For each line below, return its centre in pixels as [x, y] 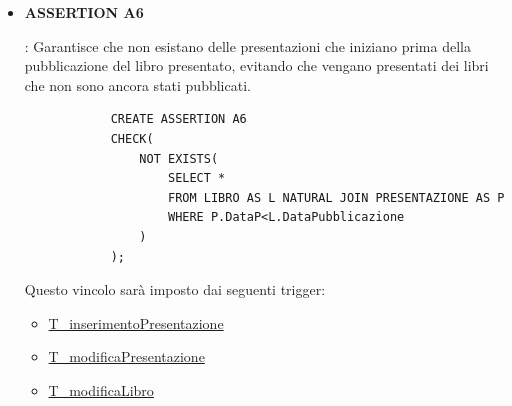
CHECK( [132, 138]
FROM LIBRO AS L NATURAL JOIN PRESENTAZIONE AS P [336, 197]
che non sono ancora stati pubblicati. [137, 84]
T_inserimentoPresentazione [136, 322]
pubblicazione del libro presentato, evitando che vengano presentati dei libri [256, 65]
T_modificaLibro [101, 389]
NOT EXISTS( [179, 158]
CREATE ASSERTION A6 [178, 119]
